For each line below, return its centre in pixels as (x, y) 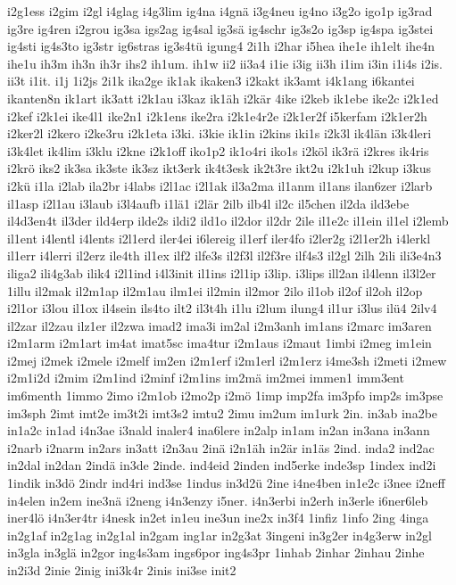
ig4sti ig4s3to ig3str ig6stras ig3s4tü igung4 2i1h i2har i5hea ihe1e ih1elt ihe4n (221, 46)
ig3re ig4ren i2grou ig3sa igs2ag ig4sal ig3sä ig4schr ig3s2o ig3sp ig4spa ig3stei (220, 28)
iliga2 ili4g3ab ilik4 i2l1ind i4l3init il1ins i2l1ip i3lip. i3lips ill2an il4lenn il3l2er (222, 272)
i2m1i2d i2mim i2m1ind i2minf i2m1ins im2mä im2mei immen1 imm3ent (206, 378)
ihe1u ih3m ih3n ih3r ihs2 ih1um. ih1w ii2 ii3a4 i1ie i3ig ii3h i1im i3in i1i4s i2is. (225, 63)
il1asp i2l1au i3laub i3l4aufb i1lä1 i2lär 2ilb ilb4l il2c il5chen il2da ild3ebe (208, 203)
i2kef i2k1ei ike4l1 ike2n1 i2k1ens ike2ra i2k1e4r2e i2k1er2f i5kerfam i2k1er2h (217, 115)
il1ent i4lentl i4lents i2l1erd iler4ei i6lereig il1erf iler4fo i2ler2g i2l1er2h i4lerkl (219, 238)
